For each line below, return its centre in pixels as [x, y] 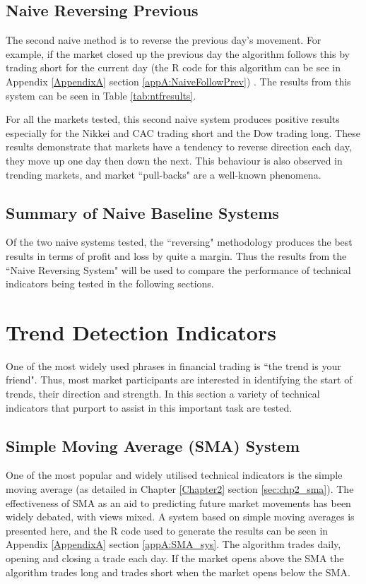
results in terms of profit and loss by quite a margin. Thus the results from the [176, 255]
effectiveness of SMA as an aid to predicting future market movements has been [178, 502]
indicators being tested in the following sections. [110, 284]
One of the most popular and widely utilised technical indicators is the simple [174, 475]
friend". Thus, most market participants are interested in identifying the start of [179, 380]
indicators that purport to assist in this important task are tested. [149, 407]
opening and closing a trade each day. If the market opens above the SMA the [175, 558]
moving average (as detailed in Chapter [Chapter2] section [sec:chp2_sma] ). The [180, 489]
